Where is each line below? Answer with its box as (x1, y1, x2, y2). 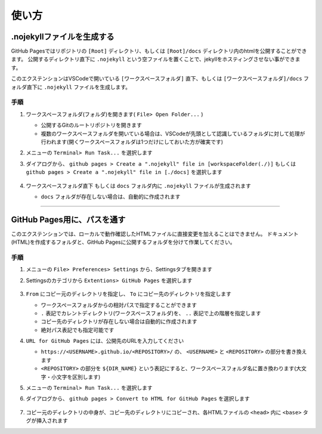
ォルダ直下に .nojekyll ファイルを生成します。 (11, 83, 131, 91)
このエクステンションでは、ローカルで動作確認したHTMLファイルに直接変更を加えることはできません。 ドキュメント (11, 230, 299, 237)
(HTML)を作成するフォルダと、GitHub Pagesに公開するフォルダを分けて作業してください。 (11, 238, 236, 246)
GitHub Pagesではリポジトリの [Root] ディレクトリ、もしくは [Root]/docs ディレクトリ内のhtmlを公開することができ (11, 48, 307, 55)
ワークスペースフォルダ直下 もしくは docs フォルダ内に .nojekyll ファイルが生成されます (26, 182, 252, 189)
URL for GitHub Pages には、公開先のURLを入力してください (26, 337, 184, 345)
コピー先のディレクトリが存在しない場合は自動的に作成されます (41, 318, 198, 325)
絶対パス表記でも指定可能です (41, 326, 114, 333)
